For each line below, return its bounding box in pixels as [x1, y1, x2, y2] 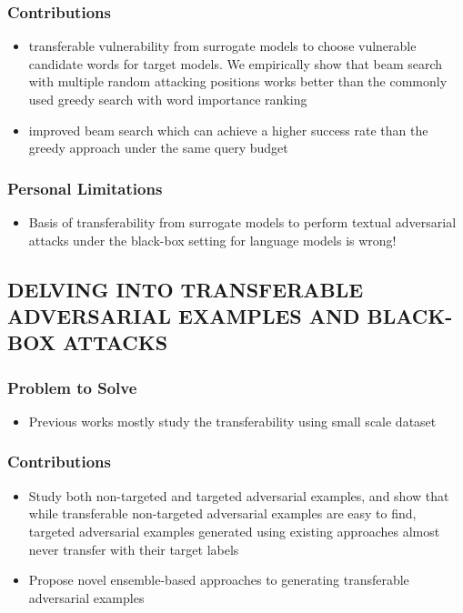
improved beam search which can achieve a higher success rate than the [28, 120, 428, 139]
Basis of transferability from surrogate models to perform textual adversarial [28, 213, 457, 231]
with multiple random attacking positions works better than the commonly [28, 72, 448, 91]
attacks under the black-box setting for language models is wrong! [28, 230, 397, 249]
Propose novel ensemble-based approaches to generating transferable [28, 570, 409, 589]
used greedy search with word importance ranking [28, 90, 307, 108]
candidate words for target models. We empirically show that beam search [28, 54, 443, 73]
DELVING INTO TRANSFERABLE [7, 275, 364, 303]
